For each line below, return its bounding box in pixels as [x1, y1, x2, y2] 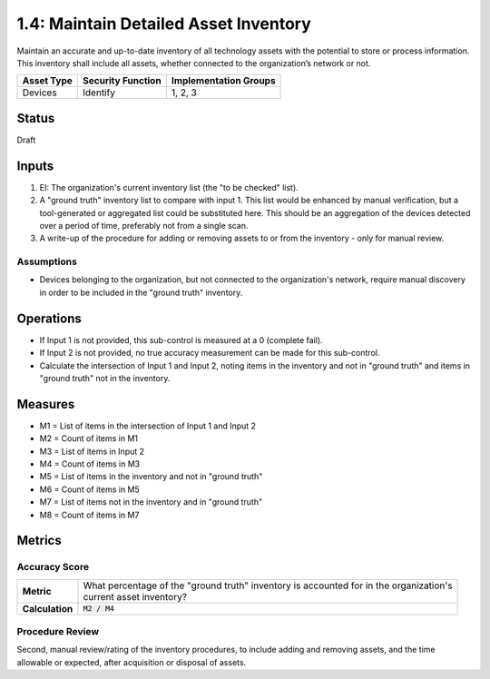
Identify [83, 86, 115, 99]
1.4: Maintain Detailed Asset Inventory [16, 14, 312, 34]
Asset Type [22, 74, 73, 87]
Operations [16, 310, 82, 326]
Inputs [16, 158, 54, 173]
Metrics [16, 533, 63, 548]
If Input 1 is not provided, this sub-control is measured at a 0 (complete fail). [39, 334, 323, 345]
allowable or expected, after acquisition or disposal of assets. [16, 656, 247, 667]
